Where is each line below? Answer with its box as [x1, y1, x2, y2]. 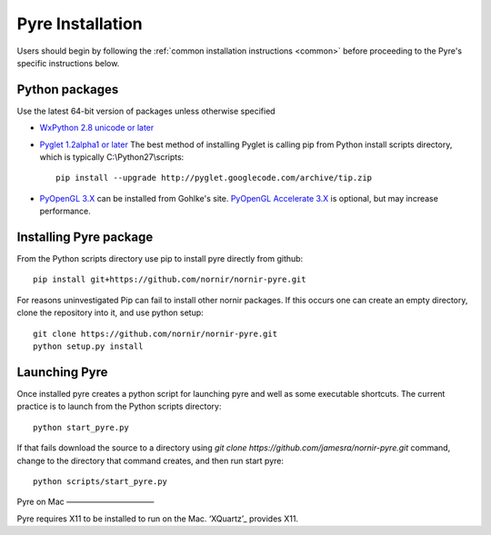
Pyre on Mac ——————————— [16, 496, 155, 508]
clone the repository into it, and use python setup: [16, 307, 204, 318]
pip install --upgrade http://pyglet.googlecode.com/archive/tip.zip [55, 173, 373, 183]
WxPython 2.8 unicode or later [39, 123, 155, 134]
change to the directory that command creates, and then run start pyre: [16, 455, 285, 466]
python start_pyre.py [33, 422, 129, 432]
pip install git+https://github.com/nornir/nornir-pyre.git [33, 274, 306, 285]
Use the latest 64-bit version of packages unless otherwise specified [16, 105, 276, 116]
